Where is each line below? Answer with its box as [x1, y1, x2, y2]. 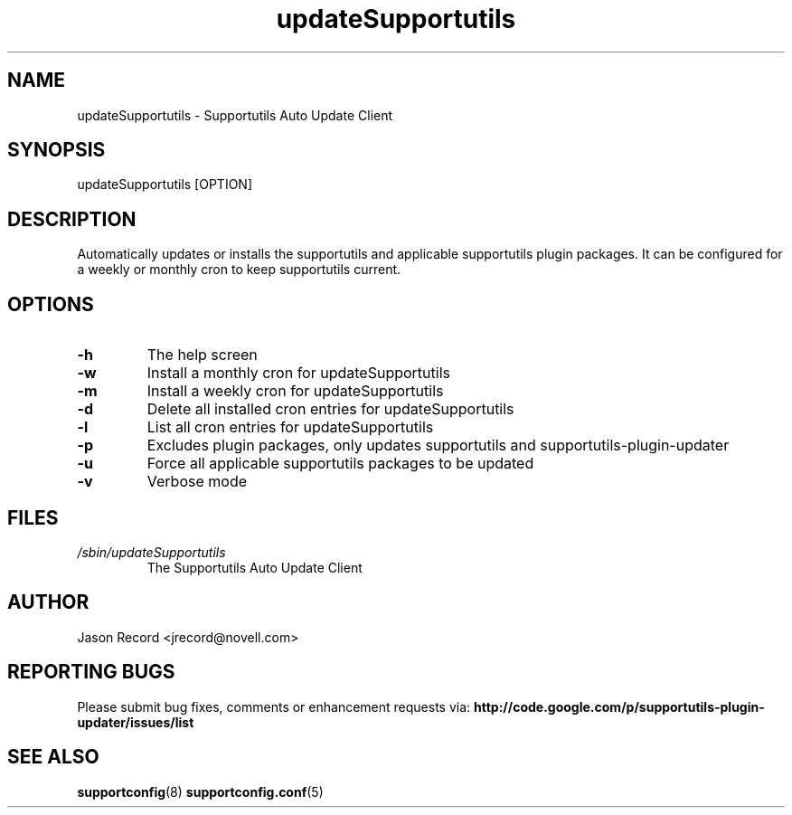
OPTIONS [7, 292, 94, 316]
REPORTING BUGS [7, 660, 175, 684]
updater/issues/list [77, 714, 194, 730]
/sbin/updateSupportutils [77, 544, 226, 560]
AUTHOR [7, 591, 90, 614]
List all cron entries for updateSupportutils [146, 418, 434, 437]
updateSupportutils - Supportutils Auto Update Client [77, 107, 393, 123]
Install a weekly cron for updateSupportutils [146, 382, 444, 401]
